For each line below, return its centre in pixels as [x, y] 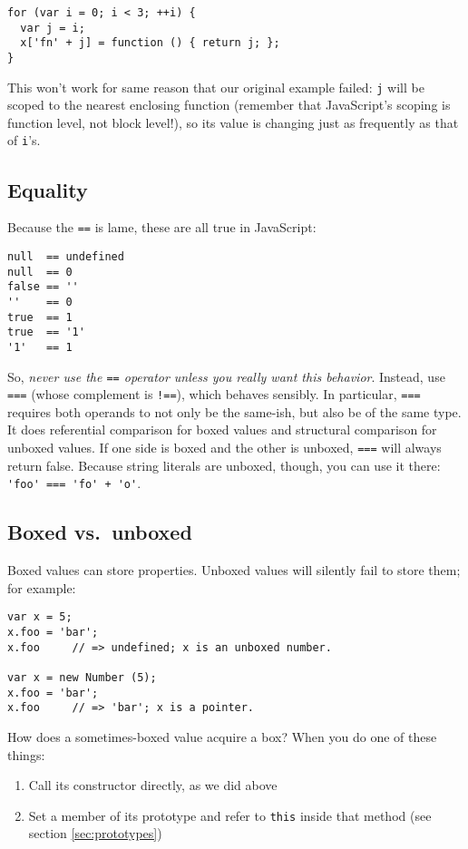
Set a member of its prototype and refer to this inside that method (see [230, 815]
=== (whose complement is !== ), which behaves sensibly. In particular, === [214, 394]
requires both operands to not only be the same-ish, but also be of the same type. [234, 411]
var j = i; [53, 28]
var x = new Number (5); [82, 678]
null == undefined [66, 256]
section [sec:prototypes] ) [95, 833]
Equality [48, 189]
